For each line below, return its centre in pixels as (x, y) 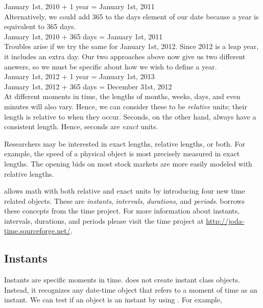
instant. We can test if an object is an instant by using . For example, (113, 300)
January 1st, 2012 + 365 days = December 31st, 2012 (88, 86)
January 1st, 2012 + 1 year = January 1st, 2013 (79, 76)
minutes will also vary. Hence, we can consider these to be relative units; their (126, 106)
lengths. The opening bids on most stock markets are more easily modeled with (128, 163)
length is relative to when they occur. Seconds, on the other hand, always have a (130, 116)
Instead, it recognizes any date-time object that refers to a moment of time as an (131, 289)
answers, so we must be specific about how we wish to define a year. (111, 66)
